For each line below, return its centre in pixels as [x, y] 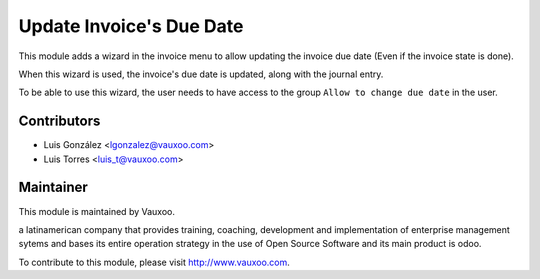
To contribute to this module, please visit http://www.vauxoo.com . [154, 262]
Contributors [59, 121]
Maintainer [53, 187]
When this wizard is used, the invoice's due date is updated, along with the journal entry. [201, 74]
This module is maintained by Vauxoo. [96, 211]
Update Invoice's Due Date [131, 26]
